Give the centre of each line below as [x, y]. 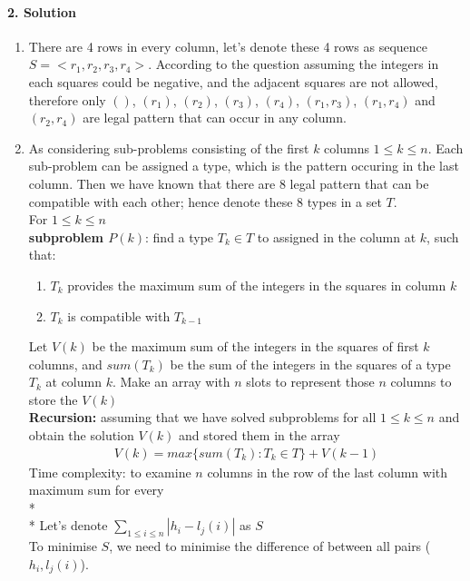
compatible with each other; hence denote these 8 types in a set [205, 201]
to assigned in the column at [337, 236]
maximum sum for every [96, 490]
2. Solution [42, 11]
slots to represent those [310, 382]
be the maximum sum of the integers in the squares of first [255, 346]
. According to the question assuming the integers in [294, 64]
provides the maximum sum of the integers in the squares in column [257, 285]
